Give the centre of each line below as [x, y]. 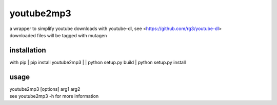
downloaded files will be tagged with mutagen [58, 35]
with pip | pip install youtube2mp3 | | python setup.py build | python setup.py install [98, 62]
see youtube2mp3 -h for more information [54, 96]
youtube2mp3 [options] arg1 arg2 [45, 89]
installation [28, 50]
